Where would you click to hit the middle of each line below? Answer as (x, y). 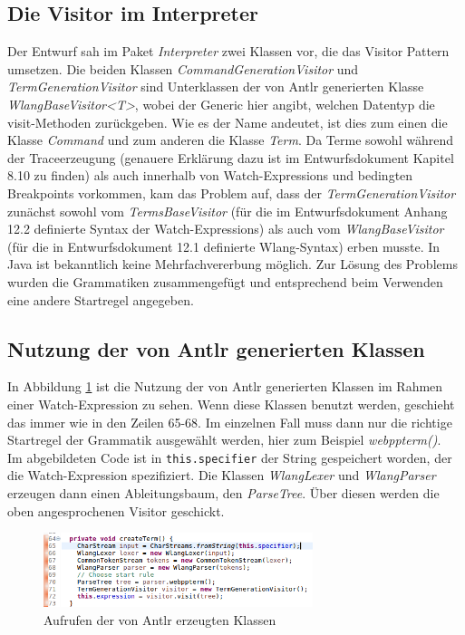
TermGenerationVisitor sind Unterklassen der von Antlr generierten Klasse (216, 87)
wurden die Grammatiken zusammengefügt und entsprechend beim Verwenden (225, 281)
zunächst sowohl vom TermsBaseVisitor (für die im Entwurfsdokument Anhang (228, 211)
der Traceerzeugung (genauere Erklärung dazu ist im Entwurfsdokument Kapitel (231, 157)
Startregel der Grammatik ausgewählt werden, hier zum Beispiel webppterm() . (224, 440)
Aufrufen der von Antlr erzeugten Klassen (160, 619)
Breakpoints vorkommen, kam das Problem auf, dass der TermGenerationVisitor (232, 192)
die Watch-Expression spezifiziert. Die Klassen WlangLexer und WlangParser (222, 475)
